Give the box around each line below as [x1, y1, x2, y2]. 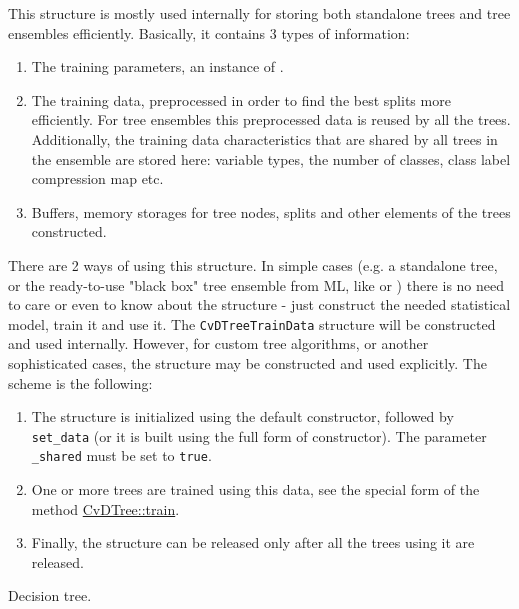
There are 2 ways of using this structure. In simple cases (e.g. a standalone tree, [8, 254, 498, 275]
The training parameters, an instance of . [31, 56, 284, 77]
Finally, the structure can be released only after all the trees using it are [31, 532, 475, 553]
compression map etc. [31, 168, 164, 189]
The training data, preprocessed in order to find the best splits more [31, 89, 451, 110]
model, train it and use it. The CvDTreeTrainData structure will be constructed [8, 313, 496, 334]
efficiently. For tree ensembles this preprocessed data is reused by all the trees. [31, 109, 511, 130]
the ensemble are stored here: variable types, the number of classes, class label [31, 148, 511, 169]
